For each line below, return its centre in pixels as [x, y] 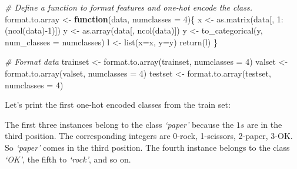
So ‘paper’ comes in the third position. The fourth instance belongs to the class [147, 147]
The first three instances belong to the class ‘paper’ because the [119, 124]
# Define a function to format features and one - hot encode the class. [129, 7]
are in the [265, 124]
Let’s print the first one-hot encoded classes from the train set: [118, 105]
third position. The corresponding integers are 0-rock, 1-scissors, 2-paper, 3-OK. [149, 136]
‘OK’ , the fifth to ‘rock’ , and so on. [68, 159]
